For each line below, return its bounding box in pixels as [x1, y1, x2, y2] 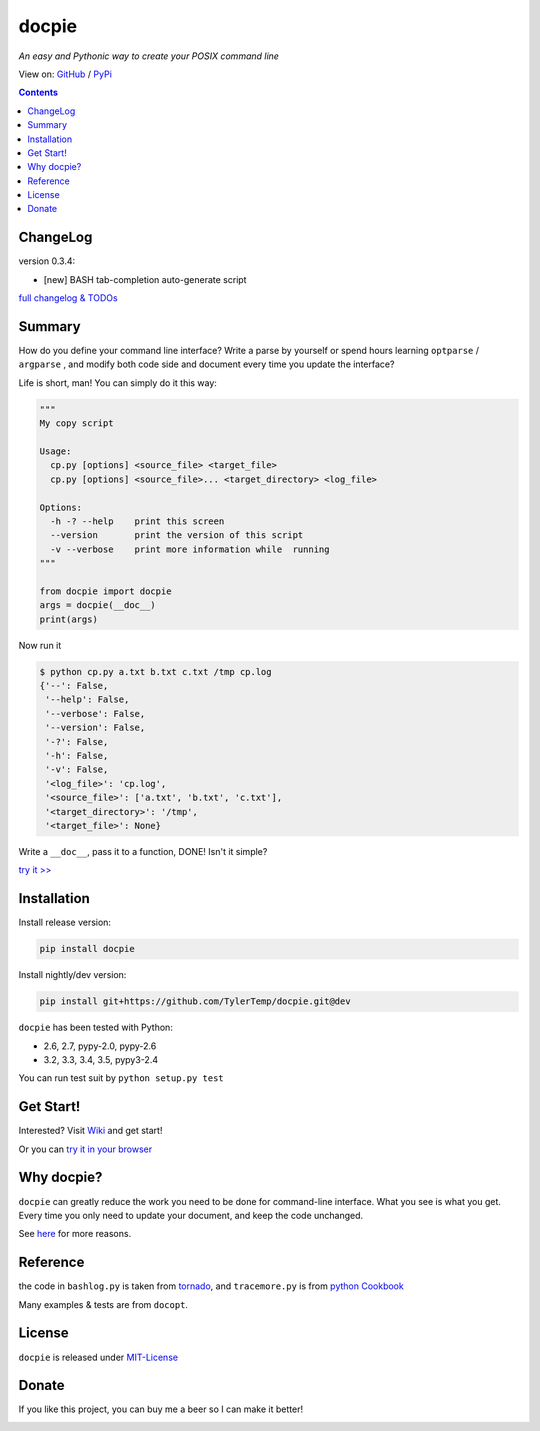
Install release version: [18, 916, 112, 929]
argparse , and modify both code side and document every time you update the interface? [18, 358, 395, 370]
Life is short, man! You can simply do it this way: [18, 376, 217, 389]
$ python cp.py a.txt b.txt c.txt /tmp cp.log [39, 666, 272, 677]
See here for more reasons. [18, 1228, 132, 1240]
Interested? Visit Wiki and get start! [18, 1125, 163, 1137]
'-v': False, [45, 764, 109, 775]
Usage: [39, 445, 72, 457]
